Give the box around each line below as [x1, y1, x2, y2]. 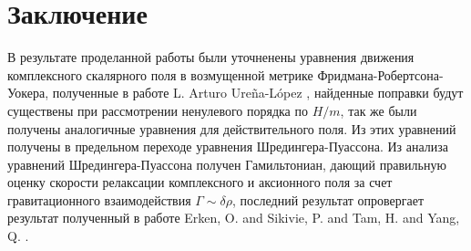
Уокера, [7, 83, 49, 102]
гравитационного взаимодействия [7, 190, 191, 209]
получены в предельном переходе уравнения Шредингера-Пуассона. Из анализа [7, 137, 449, 156]
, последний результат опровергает [231, 190, 425, 209]
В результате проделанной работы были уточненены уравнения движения [7, 47, 415, 67]
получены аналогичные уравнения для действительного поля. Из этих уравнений [7, 119, 456, 138]
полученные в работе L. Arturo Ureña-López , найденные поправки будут [52, 83, 464, 102]
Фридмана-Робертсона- [317, 65, 444, 84]
